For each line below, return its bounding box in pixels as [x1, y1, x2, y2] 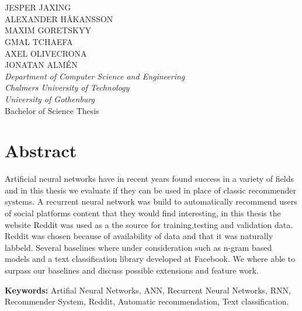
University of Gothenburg [5, 92, 95, 105]
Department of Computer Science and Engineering [5, 70, 185, 82]
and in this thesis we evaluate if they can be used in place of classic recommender [5, 184, 297, 196]
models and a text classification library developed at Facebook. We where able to [5, 253, 296, 265]
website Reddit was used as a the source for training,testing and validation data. [5, 218, 293, 230]
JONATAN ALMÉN [5, 58, 78, 71]
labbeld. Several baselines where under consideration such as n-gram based [5, 241, 272, 253]
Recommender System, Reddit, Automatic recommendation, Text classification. [5, 295, 289, 307]
